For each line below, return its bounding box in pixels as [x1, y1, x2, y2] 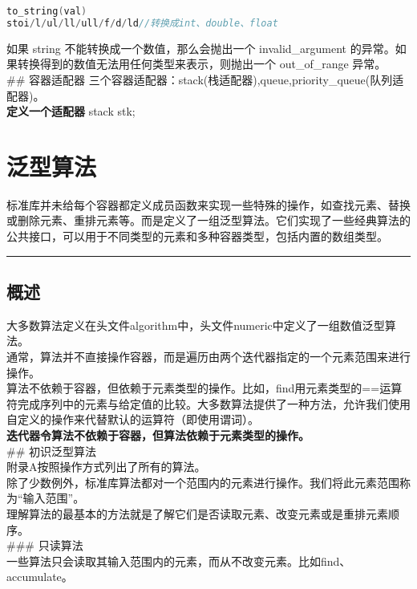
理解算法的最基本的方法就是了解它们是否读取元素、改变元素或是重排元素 [6, 505, 388, 522]
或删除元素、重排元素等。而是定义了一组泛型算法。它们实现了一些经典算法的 [6, 212, 411, 229]
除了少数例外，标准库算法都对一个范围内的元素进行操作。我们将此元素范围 [6, 473, 399, 490]
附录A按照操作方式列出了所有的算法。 [6, 458, 206, 475]
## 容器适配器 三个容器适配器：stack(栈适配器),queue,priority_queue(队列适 [6, 71, 404, 87]
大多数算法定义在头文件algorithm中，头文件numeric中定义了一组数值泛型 [6, 316, 385, 333]
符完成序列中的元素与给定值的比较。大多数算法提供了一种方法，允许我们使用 [6, 395, 411, 412]
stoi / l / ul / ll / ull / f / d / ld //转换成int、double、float [6, 17, 278, 29]
